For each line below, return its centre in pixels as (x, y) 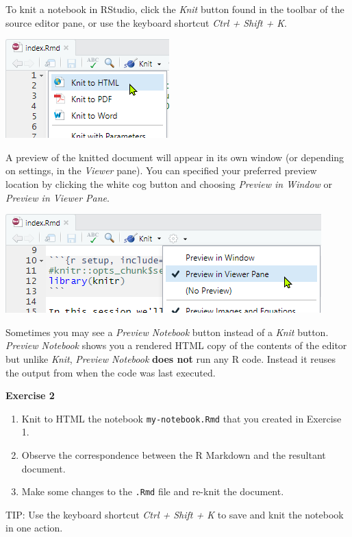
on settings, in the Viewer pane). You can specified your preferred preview (161, 170)
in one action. (34, 528)
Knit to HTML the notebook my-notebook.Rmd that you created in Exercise (181, 418)
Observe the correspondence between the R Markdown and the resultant (174, 454)
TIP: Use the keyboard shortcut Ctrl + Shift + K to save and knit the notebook (175, 514)
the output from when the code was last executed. (111, 372)
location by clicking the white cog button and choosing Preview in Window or (169, 183)
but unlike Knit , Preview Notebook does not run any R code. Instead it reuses (171, 358)
